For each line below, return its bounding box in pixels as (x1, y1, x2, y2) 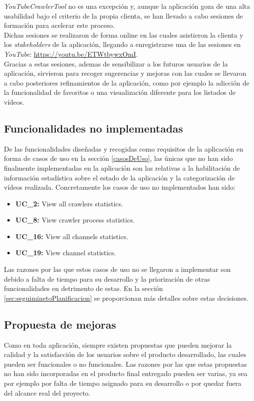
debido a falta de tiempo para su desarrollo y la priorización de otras (4, 273, 210, 284)
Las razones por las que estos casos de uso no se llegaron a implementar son (4, 264, 231, 274)
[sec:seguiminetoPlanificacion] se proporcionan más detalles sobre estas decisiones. (4, 292, 249, 303)
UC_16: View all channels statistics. (15, 231, 128, 241)
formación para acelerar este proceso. (4, 20, 115, 30)
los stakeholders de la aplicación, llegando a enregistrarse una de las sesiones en (4, 39, 241, 49)
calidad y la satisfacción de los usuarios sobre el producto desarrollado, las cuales (4, 349, 246, 359)
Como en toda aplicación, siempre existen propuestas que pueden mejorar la (4, 339, 232, 350)
